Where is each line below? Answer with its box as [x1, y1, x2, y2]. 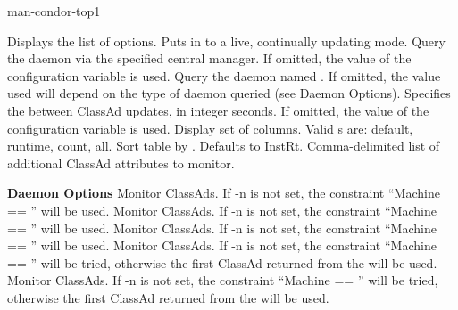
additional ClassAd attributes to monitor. [7, 153, 235, 172]
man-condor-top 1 [7, 2, 101, 20]
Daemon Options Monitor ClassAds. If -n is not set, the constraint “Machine [7, 184, 440, 202]
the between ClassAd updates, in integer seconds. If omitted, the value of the [7, 101, 429, 119]
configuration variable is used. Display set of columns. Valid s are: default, [7, 118, 413, 137]
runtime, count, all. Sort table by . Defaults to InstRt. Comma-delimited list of [7, 136, 440, 155]
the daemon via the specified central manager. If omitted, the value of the [7, 49, 412, 68]
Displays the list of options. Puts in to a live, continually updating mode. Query [7, 31, 446, 50]
